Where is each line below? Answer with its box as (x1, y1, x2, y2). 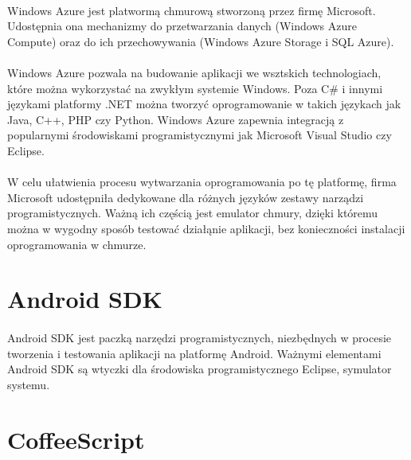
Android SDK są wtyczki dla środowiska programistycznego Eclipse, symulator (7, 361, 392, 377)
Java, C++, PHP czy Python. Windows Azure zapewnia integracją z (7, 111, 344, 127)
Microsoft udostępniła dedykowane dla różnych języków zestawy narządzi (7, 189, 364, 205)
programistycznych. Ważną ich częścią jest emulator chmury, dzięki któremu (7, 205, 378, 221)
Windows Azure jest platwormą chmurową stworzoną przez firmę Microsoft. (7, 2, 376, 18)
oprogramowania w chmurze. (7, 236, 147, 252)
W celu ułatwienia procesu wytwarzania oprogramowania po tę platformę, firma (7, 173, 397, 190)
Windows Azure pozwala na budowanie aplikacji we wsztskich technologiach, (7, 64, 382, 80)
